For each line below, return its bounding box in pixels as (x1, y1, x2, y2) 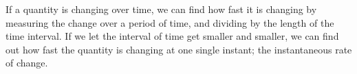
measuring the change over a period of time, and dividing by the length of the (6, 15, 334, 29)
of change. (6, 56, 48, 70)
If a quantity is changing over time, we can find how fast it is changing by (6, 2, 317, 16)
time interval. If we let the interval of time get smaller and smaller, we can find (6, 29, 339, 43)
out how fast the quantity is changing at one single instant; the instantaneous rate (6, 42, 352, 56)
